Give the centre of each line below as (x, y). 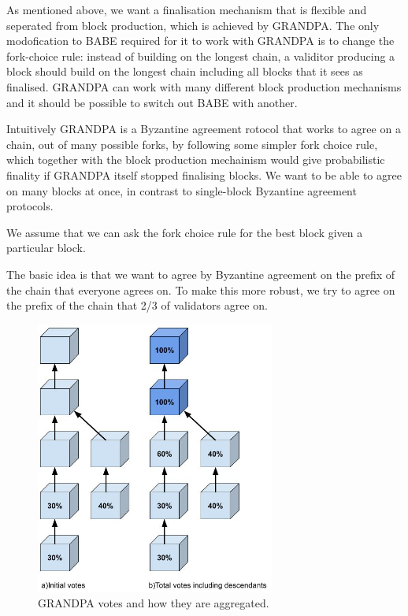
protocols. (30, 206)
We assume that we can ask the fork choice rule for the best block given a (185, 232)
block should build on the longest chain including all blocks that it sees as (185, 71)
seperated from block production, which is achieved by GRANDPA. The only (193, 25)
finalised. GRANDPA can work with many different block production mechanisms (204, 86)
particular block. (46, 248)
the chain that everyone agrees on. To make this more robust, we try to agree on (201, 289)
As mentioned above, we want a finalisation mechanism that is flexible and (187, 9)
